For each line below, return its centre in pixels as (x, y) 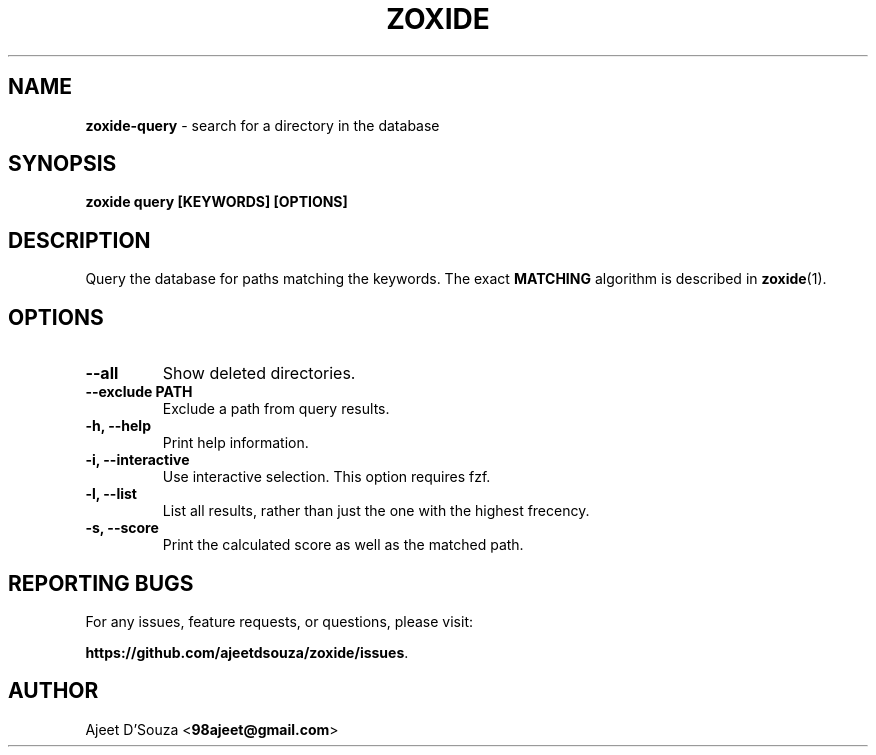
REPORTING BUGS (101, 583)
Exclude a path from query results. (276, 409)
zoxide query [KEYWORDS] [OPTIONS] (216, 202)
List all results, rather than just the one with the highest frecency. (376, 511)
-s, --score (122, 528)
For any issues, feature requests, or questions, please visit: (279, 621)
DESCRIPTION (79, 240)
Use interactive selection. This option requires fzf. (326, 477)
